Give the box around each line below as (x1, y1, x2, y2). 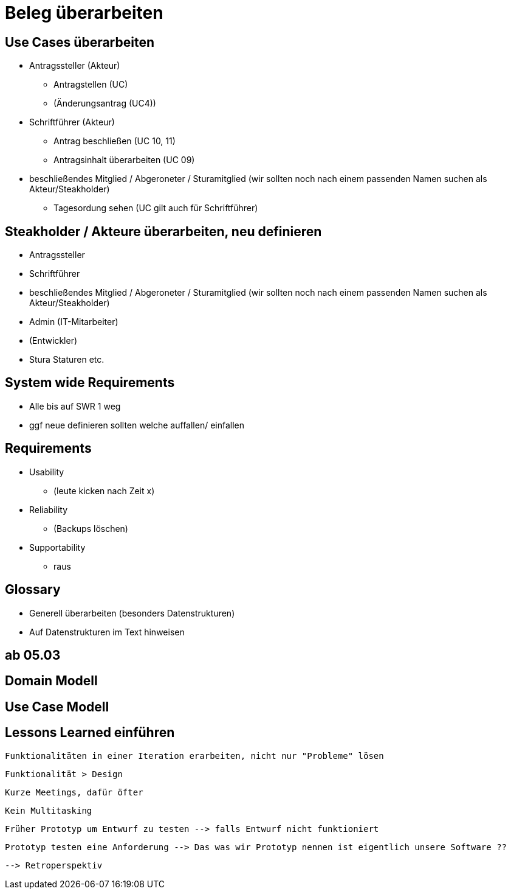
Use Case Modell (5, 699, 109, 714)
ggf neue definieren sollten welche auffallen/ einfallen (29, 419, 245, 430)
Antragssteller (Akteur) (29, 60, 120, 71)
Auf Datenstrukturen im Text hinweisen (29, 626, 185, 637)
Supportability (29, 542, 86, 553)
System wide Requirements (5, 375, 175, 391)
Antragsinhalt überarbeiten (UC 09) (53, 155, 195, 166)
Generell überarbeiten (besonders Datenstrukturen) (29, 607, 235, 618)
